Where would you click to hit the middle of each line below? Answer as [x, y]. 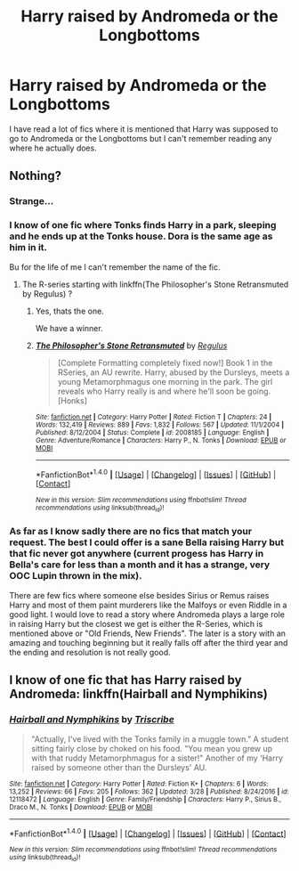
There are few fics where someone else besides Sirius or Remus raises [139, 595]
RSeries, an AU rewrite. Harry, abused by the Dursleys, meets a [174, 372]
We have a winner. [69, 328]
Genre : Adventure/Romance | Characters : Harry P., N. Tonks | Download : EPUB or [161, 440]
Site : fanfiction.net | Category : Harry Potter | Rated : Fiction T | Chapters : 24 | [154, 417]
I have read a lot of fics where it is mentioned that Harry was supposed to [144, 129]
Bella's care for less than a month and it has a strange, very [140, 565]
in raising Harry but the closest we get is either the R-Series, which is [136, 623]
